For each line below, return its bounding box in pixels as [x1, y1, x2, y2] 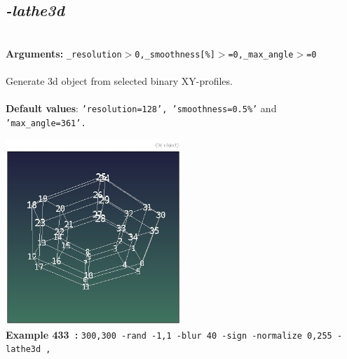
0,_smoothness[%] [135, 49, 215, 60]
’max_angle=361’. [6, 118, 86, 128]
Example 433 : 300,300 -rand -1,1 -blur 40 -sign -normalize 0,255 [6, 327, 332, 341]
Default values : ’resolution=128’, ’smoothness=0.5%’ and [6, 101, 277, 116]
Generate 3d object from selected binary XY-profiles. [6, 74, 233, 88]
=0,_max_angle [228, 49, 294, 60]
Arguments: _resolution [6, 46, 122, 60]
